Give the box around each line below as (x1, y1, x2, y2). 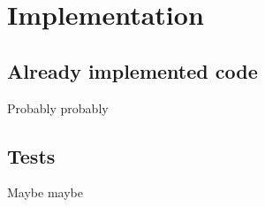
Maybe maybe (7, 183, 83, 202)
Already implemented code (7, 57, 258, 84)
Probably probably (7, 98, 109, 117)
